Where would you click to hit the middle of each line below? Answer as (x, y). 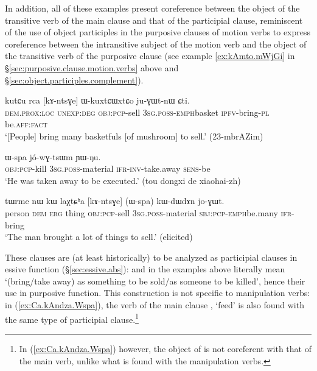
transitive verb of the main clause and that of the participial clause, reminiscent (154, 20)
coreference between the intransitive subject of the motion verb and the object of (156, 44)
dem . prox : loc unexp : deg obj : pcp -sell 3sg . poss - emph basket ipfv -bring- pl (137, 112)
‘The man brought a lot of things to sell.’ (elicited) (99, 237)
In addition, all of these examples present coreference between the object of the (152, 8)
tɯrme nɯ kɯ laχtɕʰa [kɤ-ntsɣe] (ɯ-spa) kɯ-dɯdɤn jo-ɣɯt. (115, 201)
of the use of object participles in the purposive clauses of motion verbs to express (158, 32)
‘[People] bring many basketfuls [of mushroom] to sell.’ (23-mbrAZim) (134, 136)
